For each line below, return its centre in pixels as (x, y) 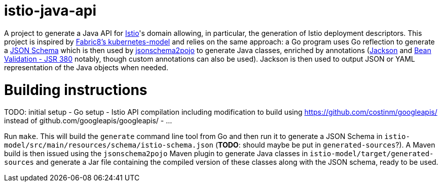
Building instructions (76, 90)
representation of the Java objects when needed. (86, 67)
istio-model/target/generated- (372, 154)
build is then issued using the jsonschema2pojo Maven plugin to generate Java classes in (156, 154)
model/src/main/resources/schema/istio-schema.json (109, 145)
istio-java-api (50, 11)
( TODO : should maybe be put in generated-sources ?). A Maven (325, 145)
